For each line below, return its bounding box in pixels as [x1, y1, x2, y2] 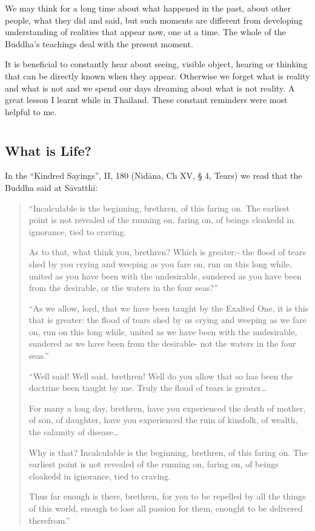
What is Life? [5, 141, 91, 159]
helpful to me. [5, 105, 57, 118]
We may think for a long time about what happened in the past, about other [5, 2, 291, 14]
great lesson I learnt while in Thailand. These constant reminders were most [5, 93, 288, 106]
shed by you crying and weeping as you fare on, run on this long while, [28, 257, 292, 270]
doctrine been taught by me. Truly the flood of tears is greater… [28, 381, 267, 394]
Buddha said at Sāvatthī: [5, 181, 98, 193]
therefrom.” [28, 513, 70, 526]
